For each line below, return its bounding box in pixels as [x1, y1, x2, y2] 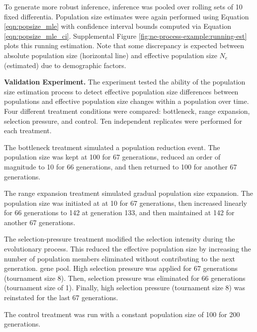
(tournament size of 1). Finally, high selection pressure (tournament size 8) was [4, 282, 245, 293]
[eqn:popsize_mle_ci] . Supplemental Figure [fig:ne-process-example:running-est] [4, 30, 247, 41]
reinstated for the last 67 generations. [4, 292, 118, 303]
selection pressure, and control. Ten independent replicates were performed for [4, 115, 242, 126]
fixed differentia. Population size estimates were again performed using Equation [4, 11, 249, 21]
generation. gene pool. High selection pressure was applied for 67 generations [4, 263, 238, 273]
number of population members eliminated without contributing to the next [4, 253, 235, 263]
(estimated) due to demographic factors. [4, 60, 126, 70]
